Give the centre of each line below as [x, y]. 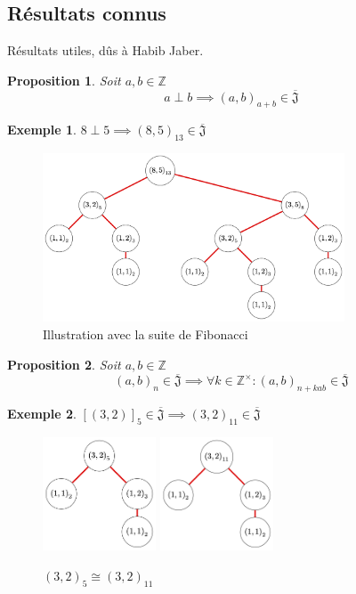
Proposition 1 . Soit [64, 80]
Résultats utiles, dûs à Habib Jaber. [105, 50]
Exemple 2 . [42, 414]
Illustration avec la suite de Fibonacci [146, 334]
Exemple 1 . [42, 130]
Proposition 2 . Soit [64, 364]
